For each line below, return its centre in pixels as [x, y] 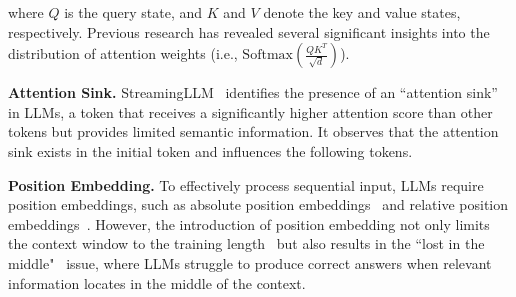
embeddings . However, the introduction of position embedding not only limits [249, 223]
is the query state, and [133, 12]
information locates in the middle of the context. [157, 282]
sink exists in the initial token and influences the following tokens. [210, 150]
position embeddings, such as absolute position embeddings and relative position [258, 204]
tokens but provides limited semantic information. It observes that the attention [253, 131]
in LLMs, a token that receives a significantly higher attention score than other [250, 111]
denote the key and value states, [362, 12]
